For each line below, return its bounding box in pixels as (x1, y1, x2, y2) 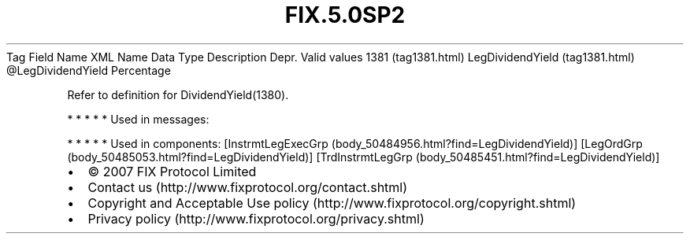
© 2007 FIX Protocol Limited (87, 163, 257, 179)
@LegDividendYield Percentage (6, 63, 171, 77)
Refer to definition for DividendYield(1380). (67, 87, 289, 102)
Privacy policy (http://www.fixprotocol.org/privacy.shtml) (87, 210, 425, 227)
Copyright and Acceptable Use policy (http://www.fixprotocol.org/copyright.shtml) (87, 194, 577, 211)
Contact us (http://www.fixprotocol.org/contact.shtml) (87, 179, 408, 195)
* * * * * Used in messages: (67, 112, 210, 126)
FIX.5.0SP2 (284, 2, 406, 28)
